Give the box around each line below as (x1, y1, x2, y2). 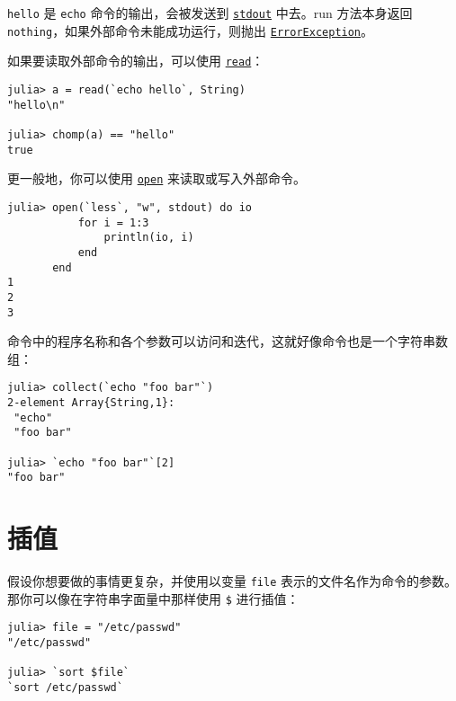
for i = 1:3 (77, 216, 149, 229)
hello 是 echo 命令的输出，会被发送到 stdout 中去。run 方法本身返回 (7, 4, 413, 22)
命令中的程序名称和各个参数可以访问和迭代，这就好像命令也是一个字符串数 (7, 332, 448, 350)
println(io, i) (103, 231, 194, 244)
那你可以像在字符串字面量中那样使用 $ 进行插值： (7, 589, 300, 608)
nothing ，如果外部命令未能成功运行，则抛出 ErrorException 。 (7, 21, 374, 40)
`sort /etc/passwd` (7, 681, 123, 694)
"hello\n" (7, 98, 66, 111)
